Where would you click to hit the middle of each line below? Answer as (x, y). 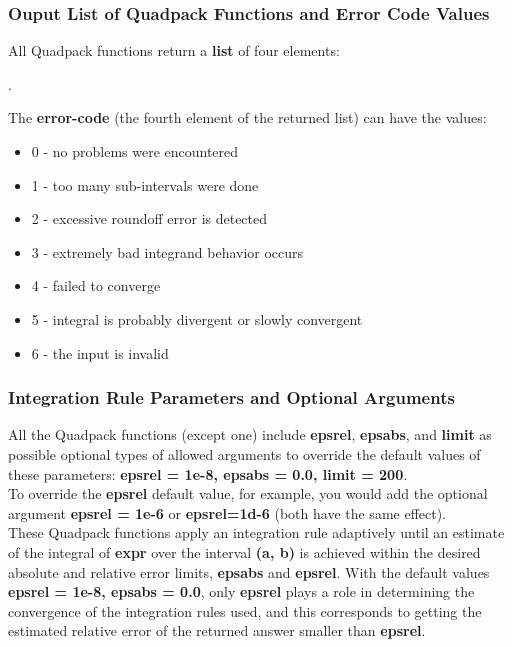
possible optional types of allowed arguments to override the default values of (244, 453)
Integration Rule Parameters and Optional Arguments (231, 397)
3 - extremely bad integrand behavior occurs (167, 251)
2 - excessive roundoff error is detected (149, 218)
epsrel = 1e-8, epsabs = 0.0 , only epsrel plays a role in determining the (241, 591)
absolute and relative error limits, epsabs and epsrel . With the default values (249, 571)
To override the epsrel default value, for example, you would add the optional (248, 493)
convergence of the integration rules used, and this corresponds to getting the (245, 610)
